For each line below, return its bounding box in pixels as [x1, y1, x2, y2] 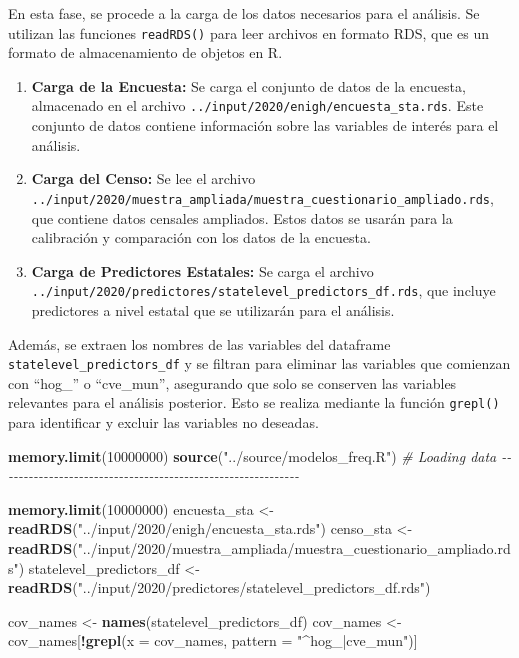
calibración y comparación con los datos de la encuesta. [31, 227, 371, 248]
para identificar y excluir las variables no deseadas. [8, 412, 319, 433]
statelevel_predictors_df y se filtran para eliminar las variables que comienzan [8, 353, 511, 374]
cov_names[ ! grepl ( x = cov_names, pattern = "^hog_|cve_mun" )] [8, 630, 418, 651]
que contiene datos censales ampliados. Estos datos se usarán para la [31, 207, 453, 228]
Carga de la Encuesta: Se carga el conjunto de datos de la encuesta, [31, 75, 466, 96]
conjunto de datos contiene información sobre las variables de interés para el [31, 115, 499, 136]
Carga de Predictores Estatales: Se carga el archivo [31, 260, 374, 281]
